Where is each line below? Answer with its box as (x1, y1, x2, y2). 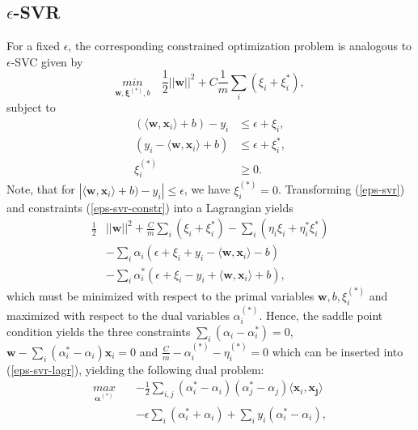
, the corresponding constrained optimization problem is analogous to (68, 37, 412, 54)
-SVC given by (11, 53, 83, 70)
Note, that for (6, 181, 75, 198)
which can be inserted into (272, 343, 403, 360)
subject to (6, 99, 56, 116)
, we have (184, 181, 230, 198)
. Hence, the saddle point (259, 306, 383, 323)
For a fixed (6, 37, 60, 54)
